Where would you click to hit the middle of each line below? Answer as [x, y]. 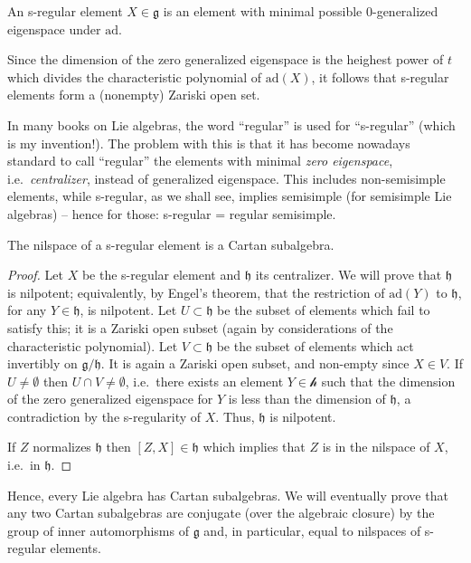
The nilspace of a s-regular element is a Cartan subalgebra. [171, 244]
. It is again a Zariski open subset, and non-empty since [255, 363]
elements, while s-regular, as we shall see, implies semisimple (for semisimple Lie [230, 196]
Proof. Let [35, 275]
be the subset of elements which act [315, 345]
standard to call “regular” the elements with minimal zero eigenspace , [200, 161]
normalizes [62, 447]
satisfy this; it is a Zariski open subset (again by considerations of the [200, 327]
